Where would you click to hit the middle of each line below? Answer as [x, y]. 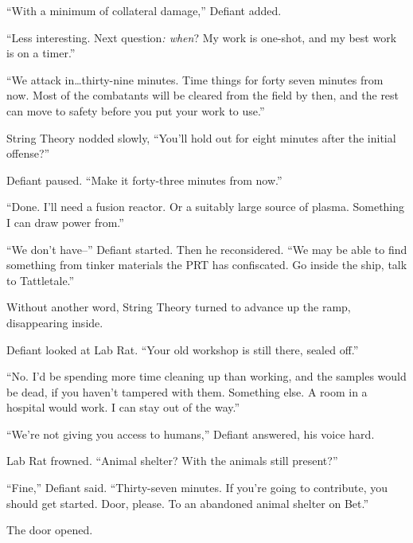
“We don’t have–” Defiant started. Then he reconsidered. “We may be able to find [207, 249]
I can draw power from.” [65, 222]
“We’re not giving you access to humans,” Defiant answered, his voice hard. [191, 434]
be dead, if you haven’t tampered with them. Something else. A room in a [187, 391]
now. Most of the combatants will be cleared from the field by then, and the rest [203, 95]
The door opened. [50, 530]
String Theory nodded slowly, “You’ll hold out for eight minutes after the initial [201, 137]
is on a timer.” [41, 53]
